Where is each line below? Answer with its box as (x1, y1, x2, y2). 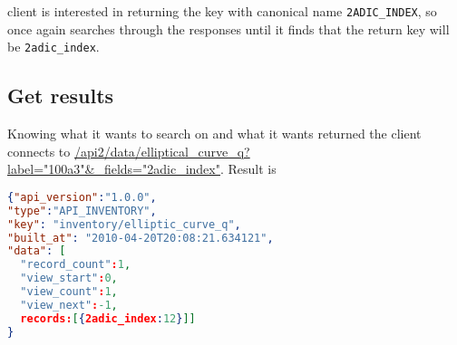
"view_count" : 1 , (20, 285, 118, 299)
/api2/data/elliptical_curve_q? (73, 141, 250, 160)
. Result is (219, 159, 277, 178)
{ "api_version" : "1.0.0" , (7, 190, 157, 204)
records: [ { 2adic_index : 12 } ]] (20, 311, 196, 325)
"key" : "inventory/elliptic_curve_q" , (7, 217, 241, 231)
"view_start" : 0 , (20, 272, 118, 285)
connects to (7, 141, 71, 160)
